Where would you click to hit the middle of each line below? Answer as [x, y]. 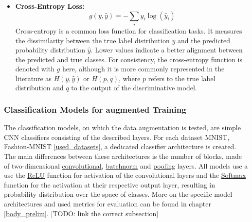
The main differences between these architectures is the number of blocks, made [123, 156]
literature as [33, 78]
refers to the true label [182, 78]
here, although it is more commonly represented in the [143, 69]
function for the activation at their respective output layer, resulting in [109, 184]
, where [130, 78]
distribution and [39, 88]
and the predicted [204, 40]
